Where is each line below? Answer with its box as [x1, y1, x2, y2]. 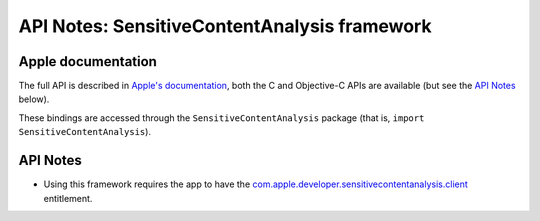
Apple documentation [18, 53, 157, 70]
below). [18, 93, 50, 105]
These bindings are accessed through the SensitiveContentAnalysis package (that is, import [18, 111, 425, 124]
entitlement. [43, 192, 93, 204]
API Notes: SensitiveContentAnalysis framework [18, 15, 432, 37]
